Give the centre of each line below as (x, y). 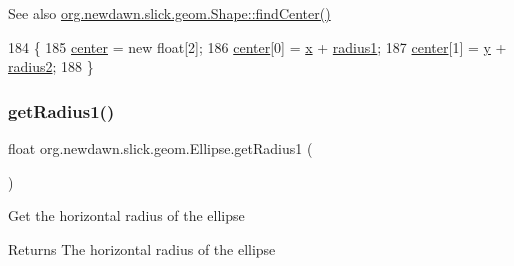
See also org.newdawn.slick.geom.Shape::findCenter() (169, 13)
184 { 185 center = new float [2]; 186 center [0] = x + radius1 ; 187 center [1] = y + (257, 46)
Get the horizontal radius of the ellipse (126, 215)
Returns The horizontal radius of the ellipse (142, 248)
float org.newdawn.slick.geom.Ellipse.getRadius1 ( (160, 148)
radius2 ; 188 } (51, 66)
